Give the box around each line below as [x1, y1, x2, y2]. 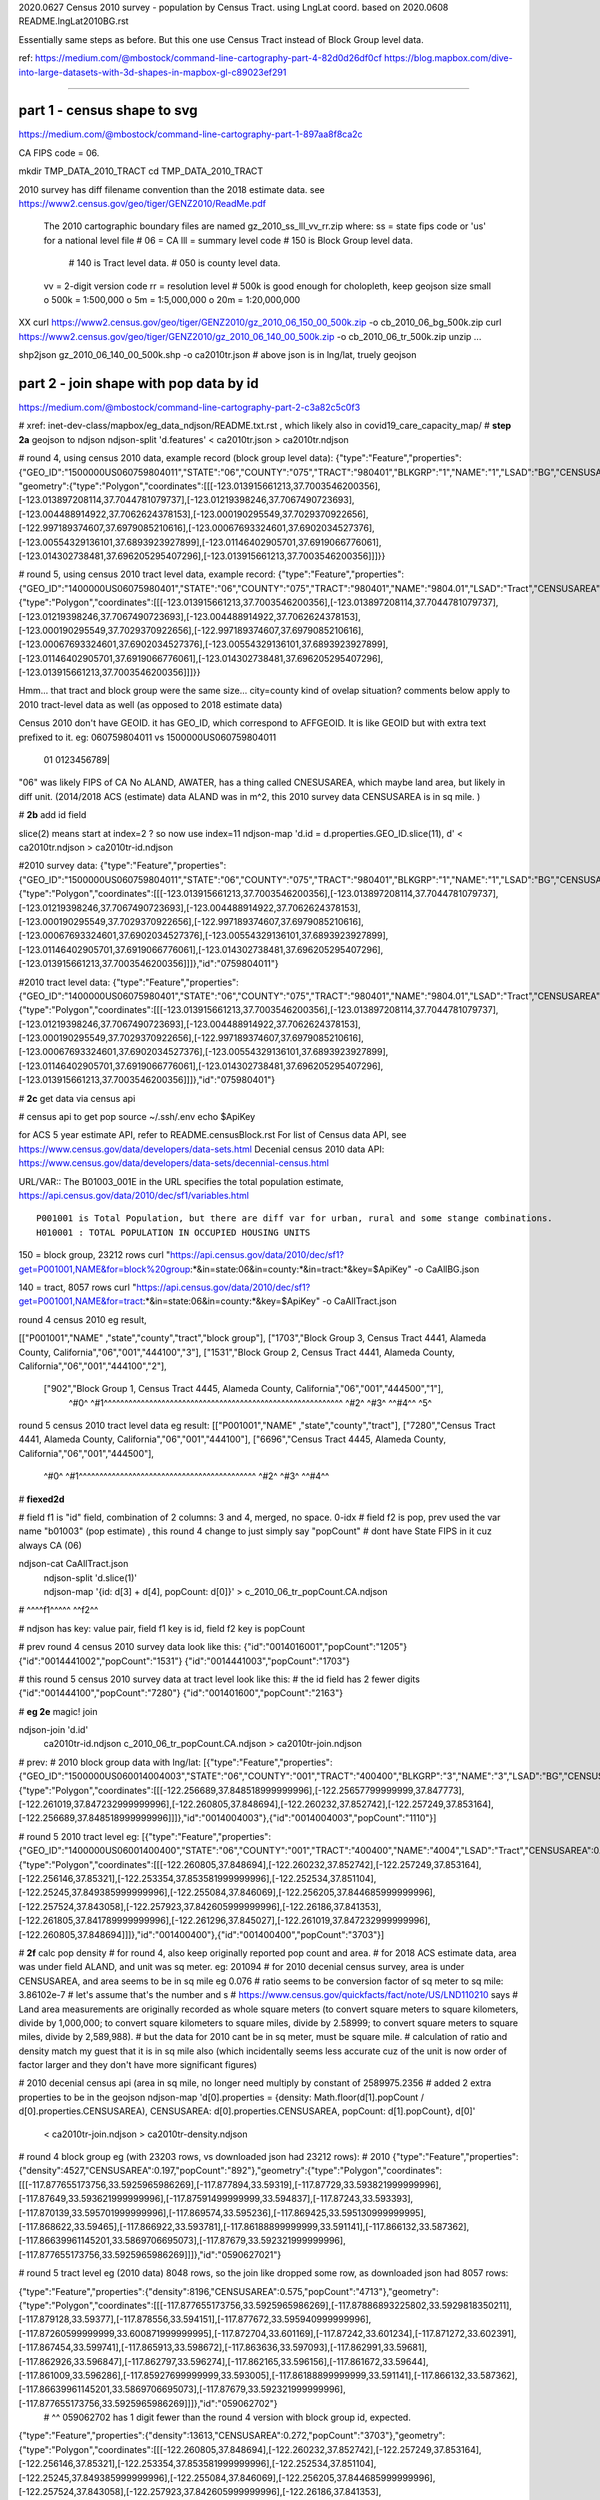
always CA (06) [18, 1539, 82, 1551]
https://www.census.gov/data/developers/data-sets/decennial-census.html [18, 1157, 330, 1169]
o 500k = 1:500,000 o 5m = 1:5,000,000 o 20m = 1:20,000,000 [43, 293, 301, 305]
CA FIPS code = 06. [18, 146, 100, 159]
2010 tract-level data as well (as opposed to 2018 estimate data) [18, 698, 283, 710]
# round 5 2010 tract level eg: [18, 1830, 140, 1842]
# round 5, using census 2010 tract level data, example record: [18, 568, 276, 580]
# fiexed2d [18, 1493, 65, 1505]
